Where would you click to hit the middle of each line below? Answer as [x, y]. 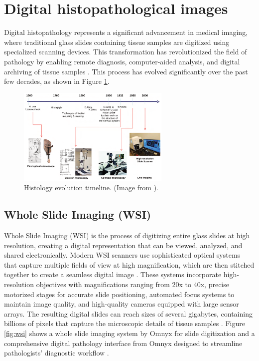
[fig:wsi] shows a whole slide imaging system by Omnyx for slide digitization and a [129, 333]
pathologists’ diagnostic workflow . [57, 353]
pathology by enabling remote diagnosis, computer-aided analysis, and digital [122, 61]
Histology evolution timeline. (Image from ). [91, 187]
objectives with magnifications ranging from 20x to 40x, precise [132, 284]
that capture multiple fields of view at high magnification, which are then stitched [129, 264]
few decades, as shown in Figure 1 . [57, 81]
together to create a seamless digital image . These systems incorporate [113, 274]
